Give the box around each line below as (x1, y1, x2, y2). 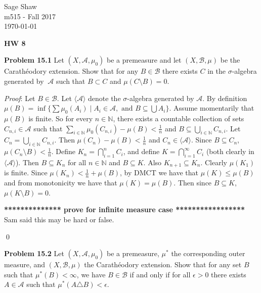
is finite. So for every (28, 113, 93, 123)
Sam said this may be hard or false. (4, 214, 114, 224)
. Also (143, 157, 162, 167)
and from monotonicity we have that (4, 177, 117, 188)
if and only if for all (129, 269, 191, 279)
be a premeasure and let (106, 55, 182, 65)
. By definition (202, 92, 247, 103)
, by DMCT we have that (120, 167, 198, 178)
